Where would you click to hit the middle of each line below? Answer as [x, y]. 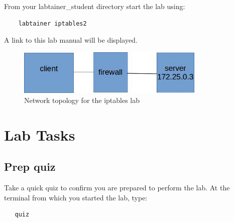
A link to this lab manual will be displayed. [71, 40]
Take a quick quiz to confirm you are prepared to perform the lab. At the [117, 187]
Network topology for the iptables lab [82, 100]
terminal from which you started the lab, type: [76, 197]
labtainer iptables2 [52, 23]
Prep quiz [30, 166]
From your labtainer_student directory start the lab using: [95, 6]
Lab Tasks [40, 134]
